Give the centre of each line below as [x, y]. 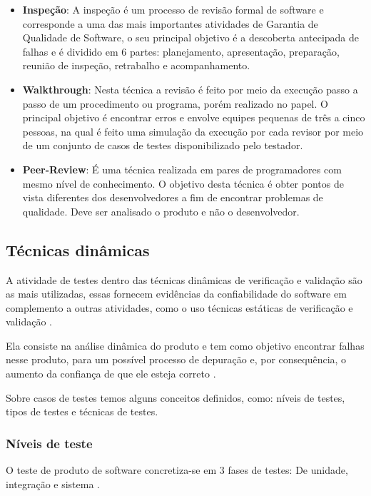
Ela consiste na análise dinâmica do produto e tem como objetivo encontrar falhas [185, 345]
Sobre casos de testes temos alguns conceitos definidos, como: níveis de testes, [176, 397]
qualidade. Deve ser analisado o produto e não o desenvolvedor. [161, 211]
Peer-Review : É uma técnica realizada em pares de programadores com [182, 169]
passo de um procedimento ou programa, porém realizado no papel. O [175, 103]
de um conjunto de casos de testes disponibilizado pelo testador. [163, 145]
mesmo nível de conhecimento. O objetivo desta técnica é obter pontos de [183, 183]
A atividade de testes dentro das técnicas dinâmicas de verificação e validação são [184, 279]
